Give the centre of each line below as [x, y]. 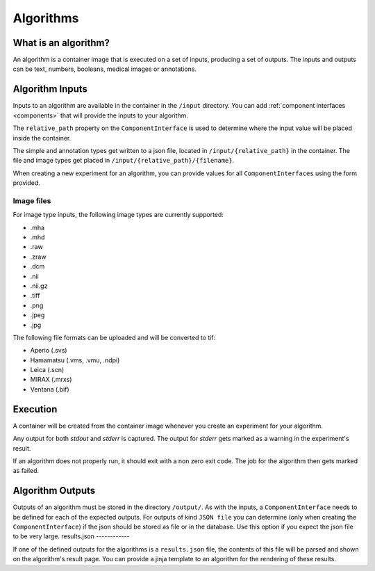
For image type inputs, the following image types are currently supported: [118, 215]
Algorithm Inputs [50, 89]
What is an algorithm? [61, 43]
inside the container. [42, 138]
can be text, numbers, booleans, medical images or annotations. [105, 69]
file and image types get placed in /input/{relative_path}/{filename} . [124, 161]
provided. [27, 183]
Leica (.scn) [47, 370]
